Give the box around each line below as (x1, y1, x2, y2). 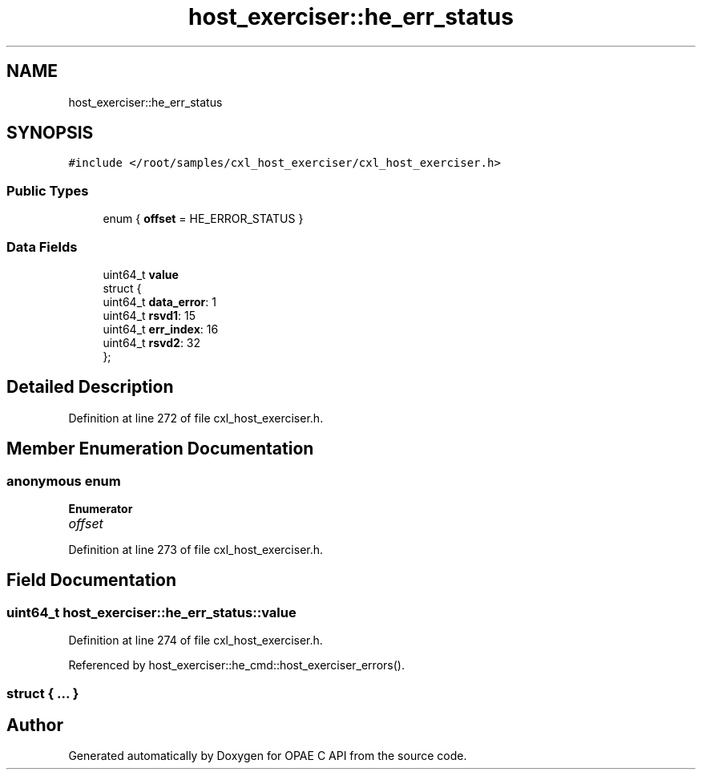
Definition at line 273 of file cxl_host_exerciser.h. (68, 543, 324, 556)
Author (6, 715, 63, 736)
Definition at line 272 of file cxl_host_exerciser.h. (68, 410, 324, 425)
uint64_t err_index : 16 (103, 321, 219, 336)
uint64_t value (103, 267, 179, 281)
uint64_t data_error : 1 (103, 294, 216, 309)
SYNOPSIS (6, 123, 94, 143)
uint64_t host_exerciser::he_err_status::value (6, 604, 297, 620)
